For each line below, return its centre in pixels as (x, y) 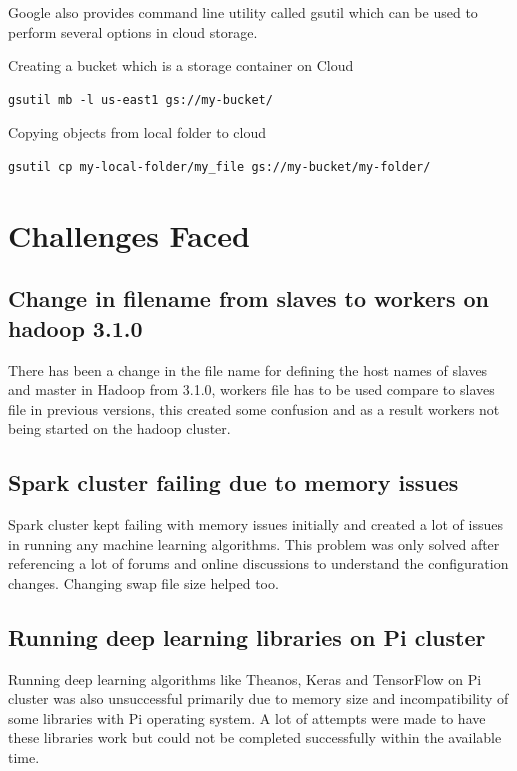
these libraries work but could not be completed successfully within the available (255, 737)
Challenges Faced (129, 234)
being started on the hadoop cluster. (119, 428)
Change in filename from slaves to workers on (249, 298)
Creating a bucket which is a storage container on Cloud (181, 65)
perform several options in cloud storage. (133, 31)
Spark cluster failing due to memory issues (233, 482)
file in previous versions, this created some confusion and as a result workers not (254, 408)
